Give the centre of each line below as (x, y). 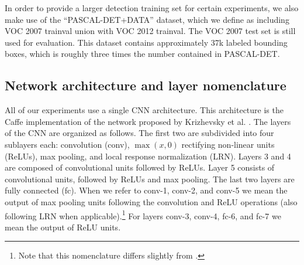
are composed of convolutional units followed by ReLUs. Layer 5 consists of (140, 167)
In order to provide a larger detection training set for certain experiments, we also (152, 8)
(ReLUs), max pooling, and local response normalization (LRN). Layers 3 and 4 (148, 156)
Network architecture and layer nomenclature (146, 85)
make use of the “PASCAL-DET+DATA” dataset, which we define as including (147, 19)
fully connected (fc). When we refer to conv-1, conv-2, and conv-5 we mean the (146, 190)
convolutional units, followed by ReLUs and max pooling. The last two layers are (150, 179)
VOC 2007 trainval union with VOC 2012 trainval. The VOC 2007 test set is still (150, 31)
